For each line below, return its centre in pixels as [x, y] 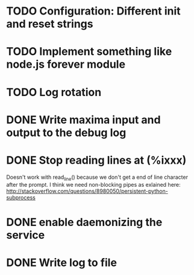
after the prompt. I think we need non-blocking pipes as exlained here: [93, 185]
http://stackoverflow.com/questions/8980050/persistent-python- [87, 191]
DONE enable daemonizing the [84, 222]
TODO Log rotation [54, 92]
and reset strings [50, 24]
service [26, 235]
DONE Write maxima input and [83, 120]
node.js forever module [66, 64]
